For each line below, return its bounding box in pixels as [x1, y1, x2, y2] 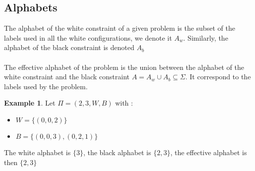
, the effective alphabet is [170, 147, 247, 157]
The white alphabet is [4, 147, 71, 157]
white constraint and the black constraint [4, 71, 130, 82]
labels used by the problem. [4, 81, 88, 91]
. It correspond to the [185, 71, 251, 82]
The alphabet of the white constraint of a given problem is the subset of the [4, 23, 235, 33]
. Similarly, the [183, 32, 228, 43]
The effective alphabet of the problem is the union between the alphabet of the [4, 61, 244, 72]
